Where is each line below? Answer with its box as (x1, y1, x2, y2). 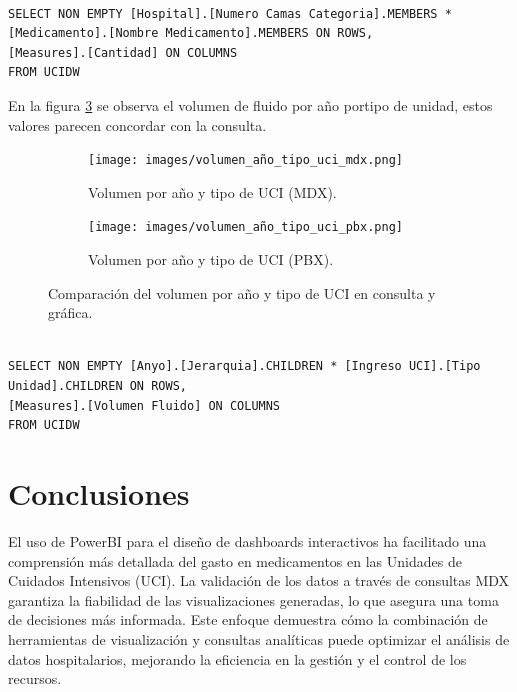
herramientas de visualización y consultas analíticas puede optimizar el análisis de (8, 628, 510, 649)
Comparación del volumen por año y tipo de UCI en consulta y (48, 282, 436, 303)
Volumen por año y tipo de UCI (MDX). (88, 181, 337, 202)
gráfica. (48, 302, 93, 323)
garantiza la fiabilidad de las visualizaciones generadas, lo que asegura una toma (8, 589, 499, 610)
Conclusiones (8, 473, 190, 513)
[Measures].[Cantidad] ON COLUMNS (8, 45, 238, 60)
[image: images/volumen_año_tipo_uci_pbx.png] (88, 220, 403, 235)
